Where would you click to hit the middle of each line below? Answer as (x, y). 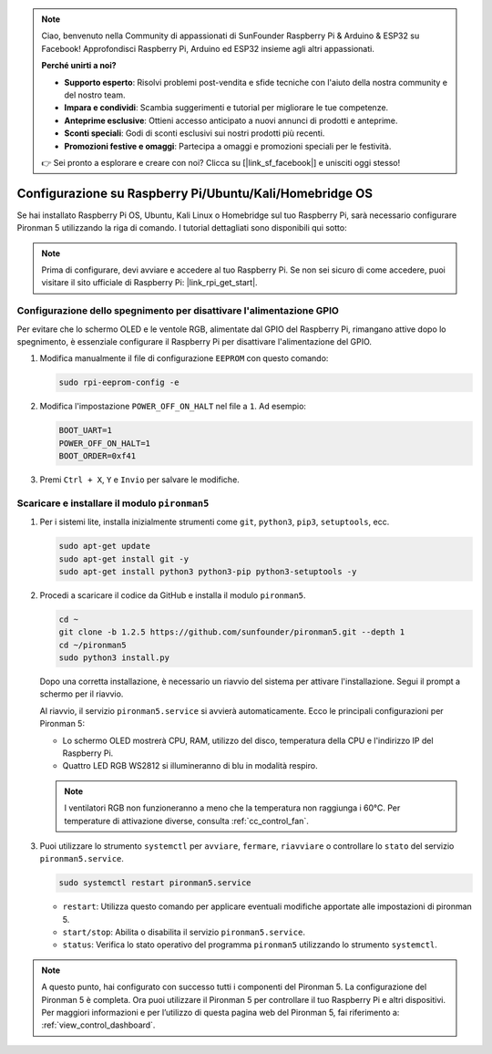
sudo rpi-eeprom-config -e (119, 382)
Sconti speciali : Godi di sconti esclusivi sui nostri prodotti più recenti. (195, 133)
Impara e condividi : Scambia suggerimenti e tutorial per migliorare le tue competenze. (226, 108)
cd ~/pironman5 (92, 645)
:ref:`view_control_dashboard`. (98, 1025)
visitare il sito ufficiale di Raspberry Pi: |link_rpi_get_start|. (150, 283)
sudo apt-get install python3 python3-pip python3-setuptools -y (208, 571)
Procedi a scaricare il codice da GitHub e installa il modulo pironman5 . (173, 595)
